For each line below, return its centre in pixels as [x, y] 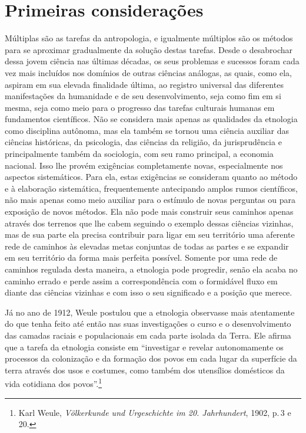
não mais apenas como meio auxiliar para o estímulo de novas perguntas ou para [150, 200]
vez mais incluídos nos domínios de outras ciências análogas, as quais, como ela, [148, 72]
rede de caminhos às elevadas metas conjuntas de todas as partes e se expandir [147, 246]
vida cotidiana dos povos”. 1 [54, 383]
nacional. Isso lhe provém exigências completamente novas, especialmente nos [144, 165]
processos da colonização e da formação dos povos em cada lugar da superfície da [151, 358]
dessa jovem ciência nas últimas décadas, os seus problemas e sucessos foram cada [152, 61]
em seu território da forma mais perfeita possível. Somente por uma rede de [141, 257]
